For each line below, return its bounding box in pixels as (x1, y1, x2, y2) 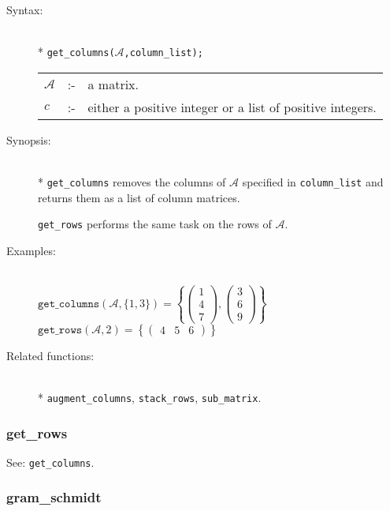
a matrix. (87, 74, 139, 93)
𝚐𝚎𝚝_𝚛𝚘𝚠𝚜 (38, 324, 83, 336)
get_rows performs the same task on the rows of (38, 216, 272, 232)
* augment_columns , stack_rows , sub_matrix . (38, 389, 262, 405)
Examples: (6, 242, 56, 258)
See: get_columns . (6, 453, 95, 470)
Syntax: (6, 2, 43, 17)
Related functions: (6, 347, 95, 363)
